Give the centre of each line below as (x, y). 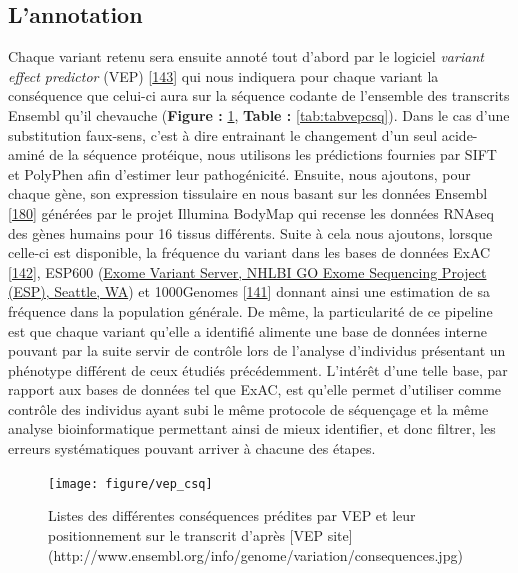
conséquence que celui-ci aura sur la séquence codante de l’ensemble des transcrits (259, 95)
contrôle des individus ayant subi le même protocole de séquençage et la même (248, 408)
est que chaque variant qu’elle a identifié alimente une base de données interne (247, 330)
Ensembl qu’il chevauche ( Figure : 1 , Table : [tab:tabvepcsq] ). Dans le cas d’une (259, 114)
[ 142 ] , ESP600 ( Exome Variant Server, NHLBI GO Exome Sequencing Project (247, 271)
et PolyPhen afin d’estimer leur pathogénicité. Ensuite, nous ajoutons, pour (239, 173)
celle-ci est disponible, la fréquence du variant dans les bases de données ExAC (249, 252)
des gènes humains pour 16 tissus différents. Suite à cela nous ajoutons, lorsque (250, 232)
